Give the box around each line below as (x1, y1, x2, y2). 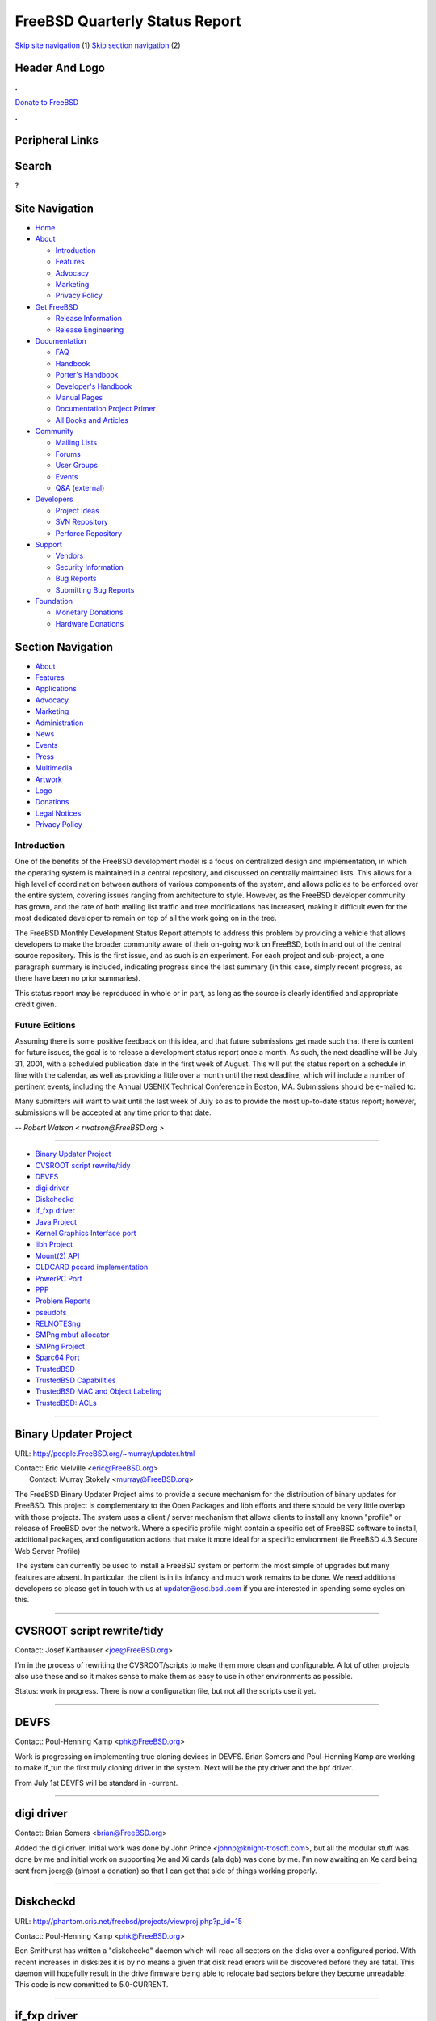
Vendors (55, 551, 84, 561)
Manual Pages (55, 392, 103, 402)
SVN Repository (55, 517, 109, 527)
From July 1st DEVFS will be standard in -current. (15, 1778, 178, 1787)
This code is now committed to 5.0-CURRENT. (15, 1980, 169, 1989)
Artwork (35, 774, 62, 784)
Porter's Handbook (55, 370, 119, 380)
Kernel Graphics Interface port (35, 1228, 136, 1238)
